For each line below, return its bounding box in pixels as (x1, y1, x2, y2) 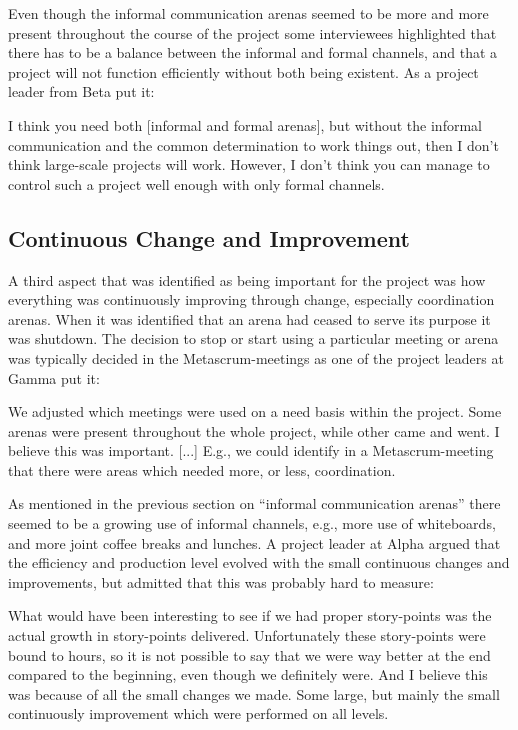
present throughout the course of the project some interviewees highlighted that (8, 22, 497, 43)
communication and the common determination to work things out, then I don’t (8, 134, 499, 155)
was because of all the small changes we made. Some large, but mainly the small (8, 683, 500, 704)
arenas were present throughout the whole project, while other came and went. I (8, 420, 500, 441)
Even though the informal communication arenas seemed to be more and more (8, 3, 489, 23)
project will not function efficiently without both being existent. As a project (8, 61, 479, 82)
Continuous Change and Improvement (8, 222, 410, 253)
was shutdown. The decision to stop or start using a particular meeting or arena (8, 328, 499, 349)
